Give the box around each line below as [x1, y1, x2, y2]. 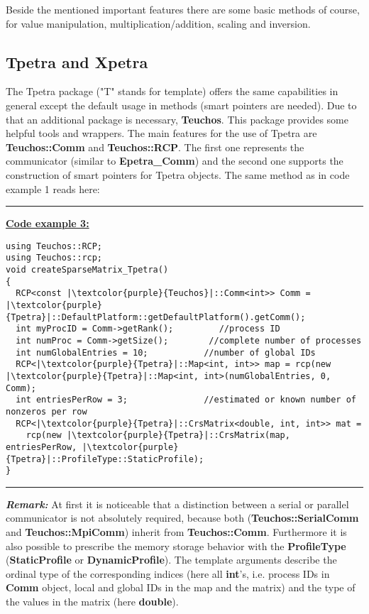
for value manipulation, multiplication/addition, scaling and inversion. [6, 16, 311, 31]
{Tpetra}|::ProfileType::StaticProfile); [6, 454, 204, 464]
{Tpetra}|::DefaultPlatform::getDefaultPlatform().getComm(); [6, 312, 306, 322]
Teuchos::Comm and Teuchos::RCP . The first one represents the [6, 139, 304, 154]
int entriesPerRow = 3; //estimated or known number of [16, 395, 356, 405]
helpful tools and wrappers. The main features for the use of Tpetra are [6, 126, 317, 141]
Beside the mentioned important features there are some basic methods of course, [6, 2, 360, 16]
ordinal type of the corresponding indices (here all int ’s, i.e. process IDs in [6, 566, 330, 581]
